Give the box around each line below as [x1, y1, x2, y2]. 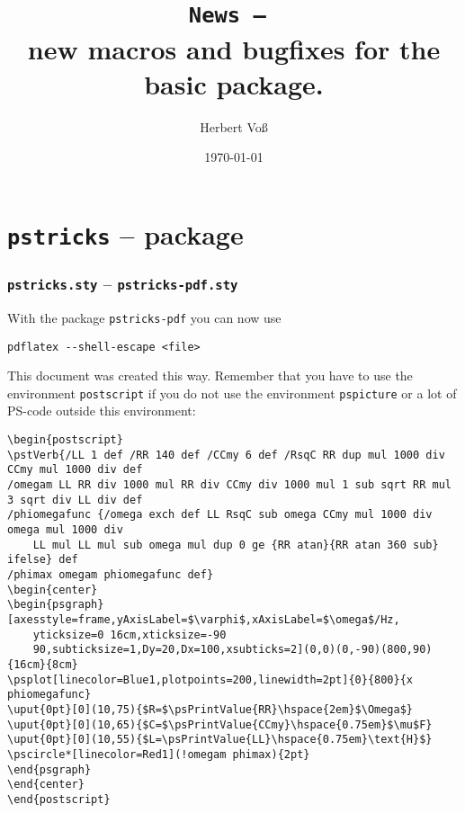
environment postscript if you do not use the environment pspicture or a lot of [7, 383, 457, 402]
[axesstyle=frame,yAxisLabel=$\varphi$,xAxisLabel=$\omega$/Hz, [7, 612, 400, 626]
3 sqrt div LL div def [7, 493, 143, 506]
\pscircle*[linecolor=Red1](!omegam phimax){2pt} [7, 747, 310, 761]
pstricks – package [7, 215, 244, 252]
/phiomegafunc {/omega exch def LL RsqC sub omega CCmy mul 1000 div [7, 508, 433, 522]
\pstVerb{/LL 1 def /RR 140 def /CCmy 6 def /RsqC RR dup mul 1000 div [7, 448, 445, 461]
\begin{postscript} [7, 433, 123, 447]
